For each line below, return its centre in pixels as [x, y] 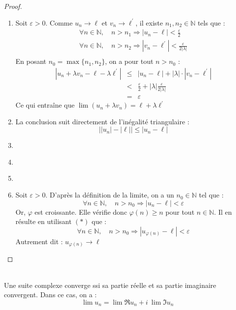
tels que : [211, 22]
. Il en [223, 211]
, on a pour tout [129, 61]
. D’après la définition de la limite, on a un [110, 195]
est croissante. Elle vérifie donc [81, 211]
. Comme [59, 22]
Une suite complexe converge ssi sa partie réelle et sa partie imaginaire [110, 285]
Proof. [13, 6]
